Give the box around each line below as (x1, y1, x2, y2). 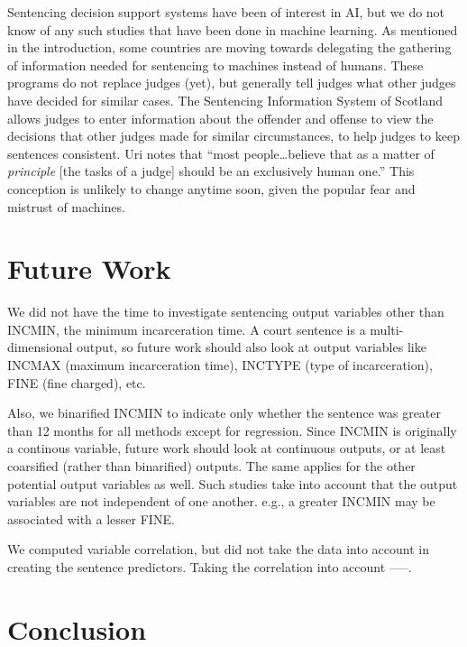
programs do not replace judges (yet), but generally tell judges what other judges (7, 73, 456, 92)
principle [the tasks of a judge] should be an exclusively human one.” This (7, 162, 415, 180)
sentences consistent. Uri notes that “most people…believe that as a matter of (7, 143, 435, 162)
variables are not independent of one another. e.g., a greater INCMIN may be (7, 492, 435, 511)
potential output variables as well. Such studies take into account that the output (7, 474, 458, 493)
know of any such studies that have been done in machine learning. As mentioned (7, 20, 458, 39)
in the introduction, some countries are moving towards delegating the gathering (7, 38, 452, 57)
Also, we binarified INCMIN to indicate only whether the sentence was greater (7, 403, 442, 422)
